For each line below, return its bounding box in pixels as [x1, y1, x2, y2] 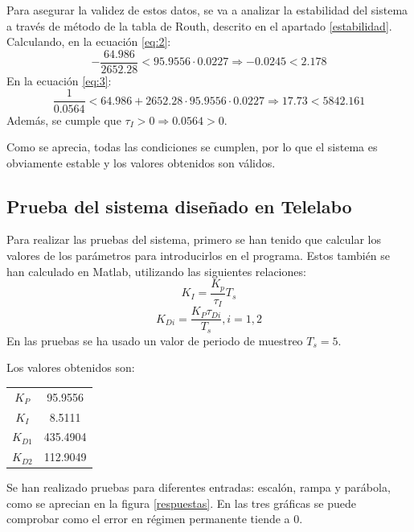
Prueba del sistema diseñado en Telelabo [6, 193, 352, 218]
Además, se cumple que [6, 111, 121, 128]
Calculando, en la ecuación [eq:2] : [6, 33, 171, 50]
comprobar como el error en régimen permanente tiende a [6, 510, 290, 527]
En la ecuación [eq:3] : [6, 72, 112, 89]
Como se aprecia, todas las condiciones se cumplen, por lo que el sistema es [6, 138, 378, 155]
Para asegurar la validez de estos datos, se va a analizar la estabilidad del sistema [6, 2, 408, 18]
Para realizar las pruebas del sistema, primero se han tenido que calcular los [6, 231, 382, 248]
